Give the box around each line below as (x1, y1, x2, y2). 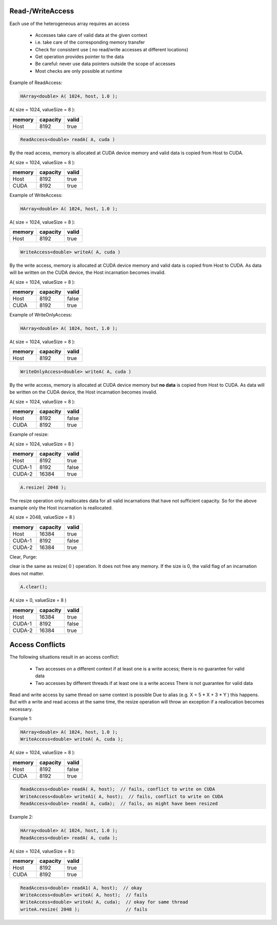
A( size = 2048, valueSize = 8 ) (9, 514, 75, 520)
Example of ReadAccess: (9, 80, 63, 86)
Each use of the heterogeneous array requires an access (9, 21, 130, 27)
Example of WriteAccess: (9, 192, 63, 198)
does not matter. (9, 570, 45, 577)
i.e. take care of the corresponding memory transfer (35, 39, 145, 46)
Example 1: (9, 716, 32, 722)
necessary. (9, 706, 33, 712)
